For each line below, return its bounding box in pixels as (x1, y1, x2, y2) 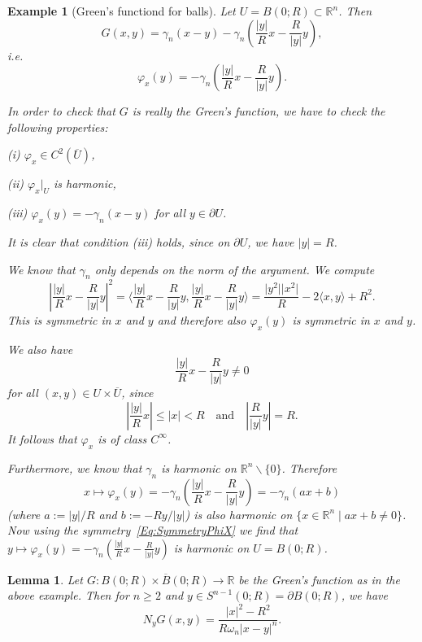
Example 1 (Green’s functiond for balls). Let (7, 2, 236, 19)
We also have (7, 340, 73, 357)
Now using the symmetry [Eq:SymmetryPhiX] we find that (7, 522, 298, 539)
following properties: (7, 118, 108, 135)
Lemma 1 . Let (7, 570, 83, 587)
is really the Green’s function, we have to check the (132, 103, 385, 120)
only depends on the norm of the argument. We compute (94, 260, 375, 277)
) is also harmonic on (185, 505, 293, 522)
